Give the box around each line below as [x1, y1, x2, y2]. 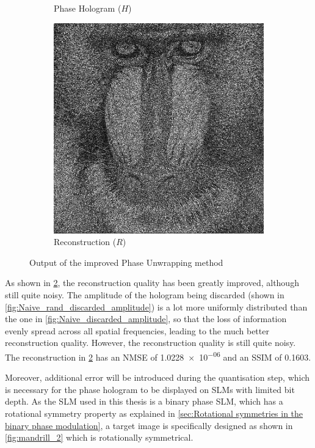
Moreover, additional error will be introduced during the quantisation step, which [5, 371, 310, 384]
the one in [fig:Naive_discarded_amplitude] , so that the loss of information [5, 312, 287, 325]
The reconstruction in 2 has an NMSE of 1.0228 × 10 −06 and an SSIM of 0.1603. [5, 348, 311, 363]
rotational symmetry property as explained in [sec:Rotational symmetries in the [5, 406, 303, 419]
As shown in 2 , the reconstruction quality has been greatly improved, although [5, 276, 299, 289]
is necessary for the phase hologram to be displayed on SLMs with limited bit [5, 383, 295, 395]
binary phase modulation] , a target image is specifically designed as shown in [5, 419, 293, 431]
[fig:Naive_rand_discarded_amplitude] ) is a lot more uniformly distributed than [5, 300, 308, 313]
